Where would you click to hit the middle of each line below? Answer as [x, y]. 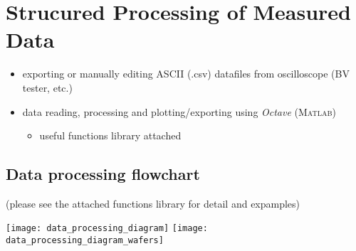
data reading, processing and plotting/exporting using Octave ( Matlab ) [179, 111]
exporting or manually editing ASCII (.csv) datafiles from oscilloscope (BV [186, 74]
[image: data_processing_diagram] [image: [107, 229]
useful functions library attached [110, 135]
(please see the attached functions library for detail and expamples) [153, 203]
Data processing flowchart [103, 174]
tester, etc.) [47, 87]
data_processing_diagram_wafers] [85, 241]
